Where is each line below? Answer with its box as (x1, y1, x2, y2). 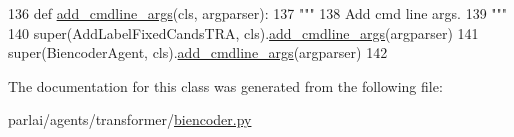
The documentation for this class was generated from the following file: (8, 75, 443, 96)
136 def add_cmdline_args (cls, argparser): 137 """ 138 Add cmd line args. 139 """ (8, 3, 508, 23)
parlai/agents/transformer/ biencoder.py (8, 109, 252, 130)
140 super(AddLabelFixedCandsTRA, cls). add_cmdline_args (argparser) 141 (8, 22, 479, 43)
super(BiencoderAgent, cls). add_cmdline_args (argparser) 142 (8, 42, 388, 63)
